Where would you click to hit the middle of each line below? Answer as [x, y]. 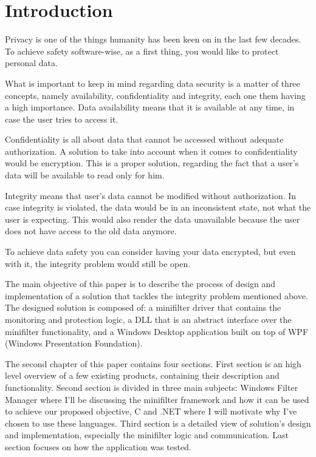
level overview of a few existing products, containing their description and [142, 375]
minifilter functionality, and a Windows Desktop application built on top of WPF [157, 331]
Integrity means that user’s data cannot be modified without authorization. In [151, 195]
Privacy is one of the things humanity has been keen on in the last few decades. [153, 39]
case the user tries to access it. [62, 119]
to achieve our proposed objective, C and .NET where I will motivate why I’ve [151, 411]
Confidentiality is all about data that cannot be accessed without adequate [144, 139]
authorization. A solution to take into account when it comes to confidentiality [151, 151]
